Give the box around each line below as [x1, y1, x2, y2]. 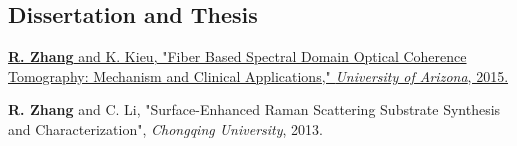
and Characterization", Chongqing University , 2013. [8, 118, 323, 139]
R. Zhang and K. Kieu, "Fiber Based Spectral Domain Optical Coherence [8, 46, 467, 67]
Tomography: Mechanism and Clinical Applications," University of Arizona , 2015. [8, 65, 509, 86]
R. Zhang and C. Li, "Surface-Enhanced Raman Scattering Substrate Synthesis [8, 99, 501, 120]
